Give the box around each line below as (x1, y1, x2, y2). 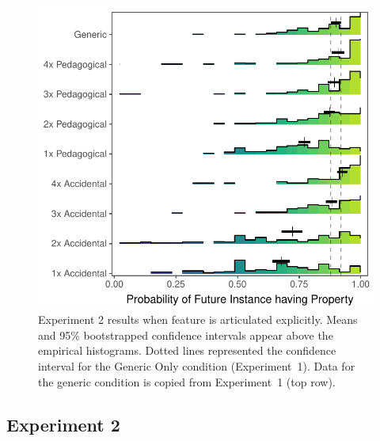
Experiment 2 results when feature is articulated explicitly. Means (38, 311, 358, 328)
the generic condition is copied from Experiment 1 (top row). (38, 373, 336, 390)
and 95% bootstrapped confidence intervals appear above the (38, 326, 333, 343)
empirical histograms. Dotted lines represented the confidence (38, 342, 336, 359)
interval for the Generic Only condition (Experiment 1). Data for (38, 357, 355, 374)
